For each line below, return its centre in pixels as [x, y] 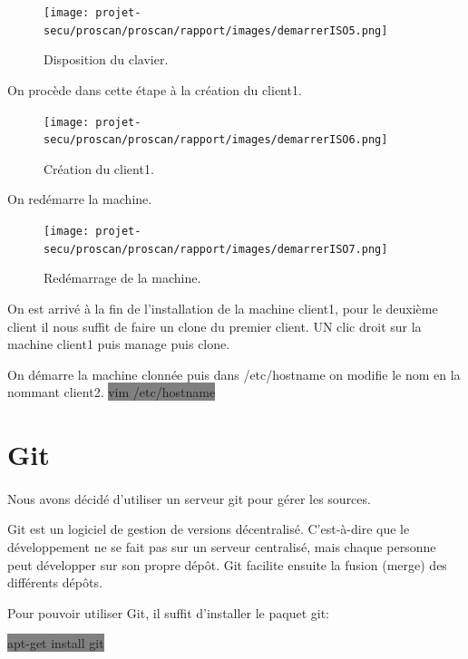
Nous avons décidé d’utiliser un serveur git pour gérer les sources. [189, 498]
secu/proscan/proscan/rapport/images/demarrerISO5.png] [216, 30]
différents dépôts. [55, 582]
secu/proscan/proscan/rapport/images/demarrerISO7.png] [216, 249]
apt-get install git [56, 643]
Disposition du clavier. [106, 59]
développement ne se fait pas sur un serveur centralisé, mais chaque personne [222, 547]
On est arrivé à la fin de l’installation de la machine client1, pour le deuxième [223, 308]
